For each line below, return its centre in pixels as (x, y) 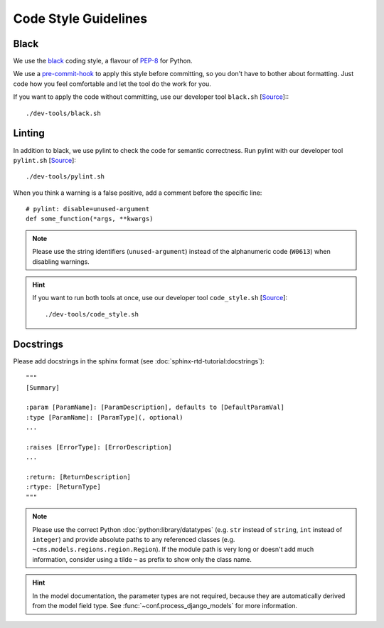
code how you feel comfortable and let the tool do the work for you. (112, 84)
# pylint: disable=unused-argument (88, 209)
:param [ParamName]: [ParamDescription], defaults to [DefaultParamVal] (155, 408)
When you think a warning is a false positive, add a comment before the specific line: (138, 193)
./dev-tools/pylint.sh (65, 177)
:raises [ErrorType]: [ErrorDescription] (99, 447)
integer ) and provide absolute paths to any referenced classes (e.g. (134, 539)
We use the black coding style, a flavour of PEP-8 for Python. (103, 61)
